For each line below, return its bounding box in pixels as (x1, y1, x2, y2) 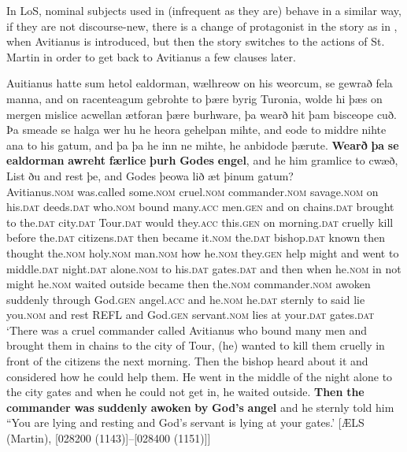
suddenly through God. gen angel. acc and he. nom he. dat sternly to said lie (6, 291, 365, 307)
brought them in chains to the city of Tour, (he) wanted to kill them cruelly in (6, 337, 385, 354)
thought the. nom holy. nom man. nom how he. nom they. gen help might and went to (6, 244, 399, 261)
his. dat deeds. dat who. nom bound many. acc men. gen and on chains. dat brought (6, 198, 394, 215)
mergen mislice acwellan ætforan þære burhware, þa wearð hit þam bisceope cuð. (6, 106, 397, 122)
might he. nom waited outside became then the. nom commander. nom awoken (6, 276, 371, 292)
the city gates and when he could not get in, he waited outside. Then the (6, 383, 364, 400)
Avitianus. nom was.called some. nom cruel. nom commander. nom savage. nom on (6, 183, 379, 199)
